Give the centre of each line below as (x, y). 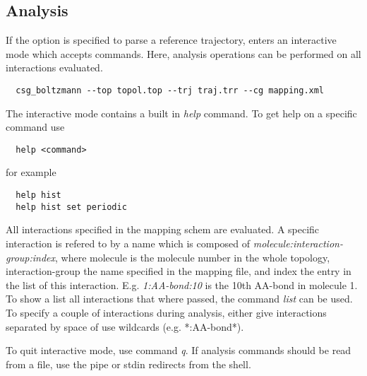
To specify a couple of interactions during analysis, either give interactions (166, 312)
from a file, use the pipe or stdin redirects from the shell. (128, 364)
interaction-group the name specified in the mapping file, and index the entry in (179, 271)
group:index (31, 257)
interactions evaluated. (54, 67)
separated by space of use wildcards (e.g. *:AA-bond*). (125, 326)
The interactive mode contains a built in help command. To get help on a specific (181, 113)
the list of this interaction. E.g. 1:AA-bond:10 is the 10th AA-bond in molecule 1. (182, 284)
